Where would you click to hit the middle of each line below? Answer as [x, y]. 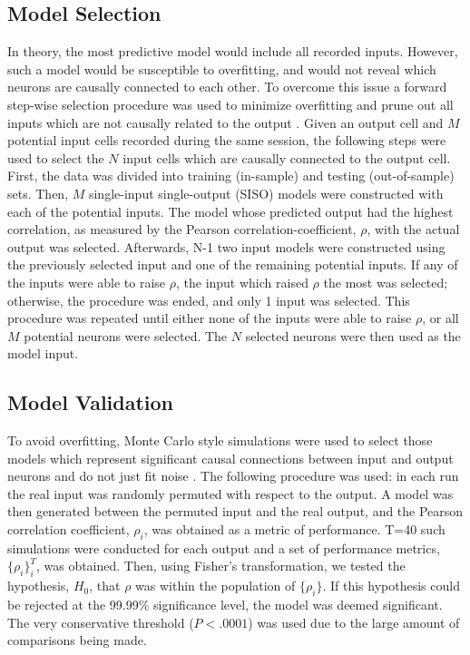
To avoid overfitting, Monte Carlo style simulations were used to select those [220, 440]
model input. [43, 353]
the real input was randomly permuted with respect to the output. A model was [230, 493]
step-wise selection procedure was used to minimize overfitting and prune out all [230, 104]
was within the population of [215, 586]
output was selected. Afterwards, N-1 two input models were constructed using [226, 246]
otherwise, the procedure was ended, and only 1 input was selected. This [209, 300]
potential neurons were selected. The [126, 335]
